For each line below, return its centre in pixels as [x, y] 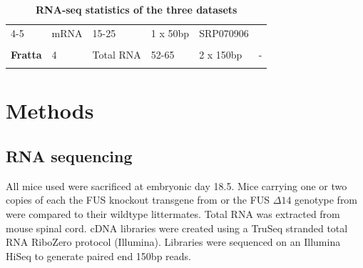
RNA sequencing [69, 156]
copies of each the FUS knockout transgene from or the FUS [138, 200]
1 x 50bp [170, 33]
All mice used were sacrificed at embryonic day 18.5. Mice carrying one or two [177, 185]
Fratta [26, 54]
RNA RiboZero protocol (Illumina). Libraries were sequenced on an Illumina [173, 242]
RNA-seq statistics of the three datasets [137, 9]
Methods [50, 110]
